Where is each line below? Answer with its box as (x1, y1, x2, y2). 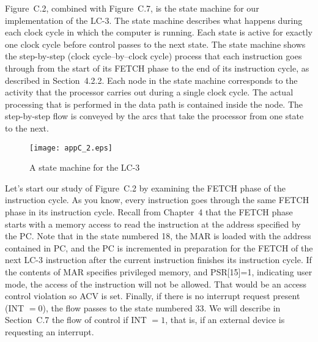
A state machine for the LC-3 (29, 161, 140, 174)
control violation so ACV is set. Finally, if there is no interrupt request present (5, 289, 300, 302)
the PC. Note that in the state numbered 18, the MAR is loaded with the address (5, 229, 311, 242)
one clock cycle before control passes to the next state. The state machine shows (5, 37, 306, 50)
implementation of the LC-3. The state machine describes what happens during (5, 13, 303, 26)
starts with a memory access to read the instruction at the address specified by (5, 217, 301, 230)
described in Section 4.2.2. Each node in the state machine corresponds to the (5, 73, 298, 86)
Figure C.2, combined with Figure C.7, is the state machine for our (5, 2, 259, 14)
